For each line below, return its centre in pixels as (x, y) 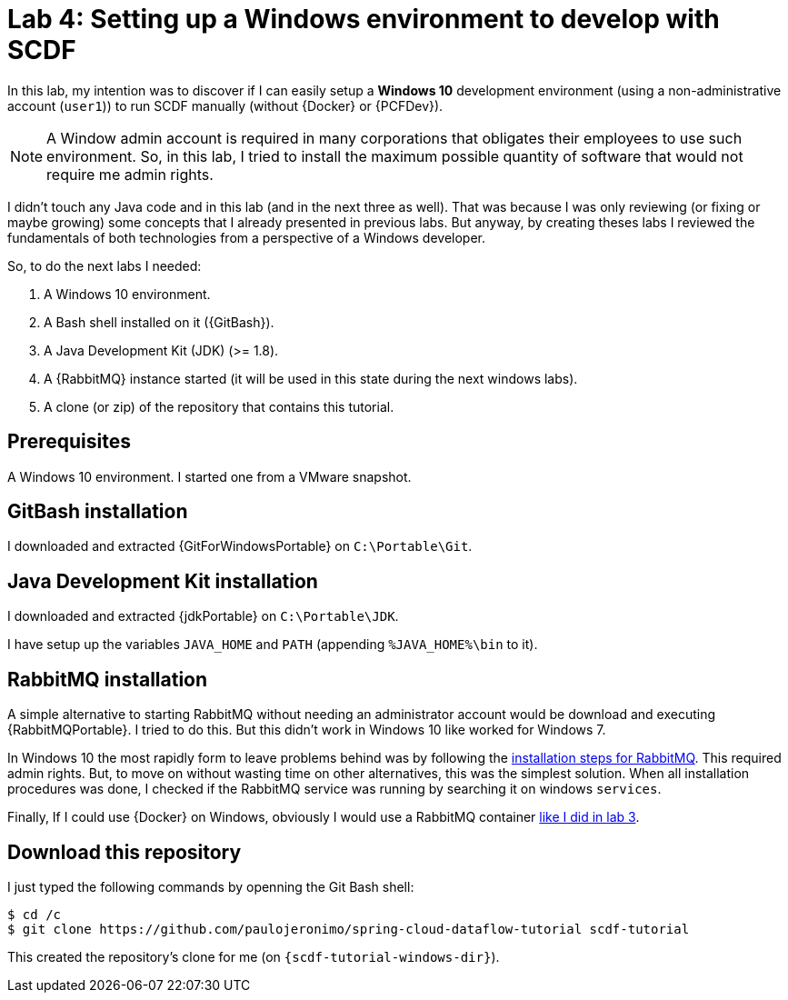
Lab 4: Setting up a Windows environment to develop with (364, 19)
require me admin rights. (130, 174)
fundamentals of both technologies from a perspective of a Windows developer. (247, 237)
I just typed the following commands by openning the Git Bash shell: (211, 886)
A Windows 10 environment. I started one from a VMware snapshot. (209, 476)
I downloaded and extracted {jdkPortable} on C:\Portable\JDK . (203, 616)
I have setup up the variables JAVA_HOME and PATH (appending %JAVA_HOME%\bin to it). (273, 645)
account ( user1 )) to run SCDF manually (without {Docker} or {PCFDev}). (225, 105)
